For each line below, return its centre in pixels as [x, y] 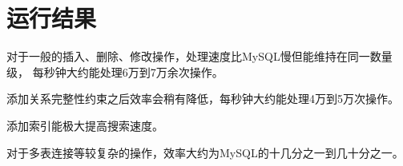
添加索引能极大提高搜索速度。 [85, 125]
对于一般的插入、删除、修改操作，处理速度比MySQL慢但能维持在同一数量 [199, 56]
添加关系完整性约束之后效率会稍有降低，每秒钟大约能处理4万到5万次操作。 [203, 99]
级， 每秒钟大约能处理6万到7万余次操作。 [115, 71]
